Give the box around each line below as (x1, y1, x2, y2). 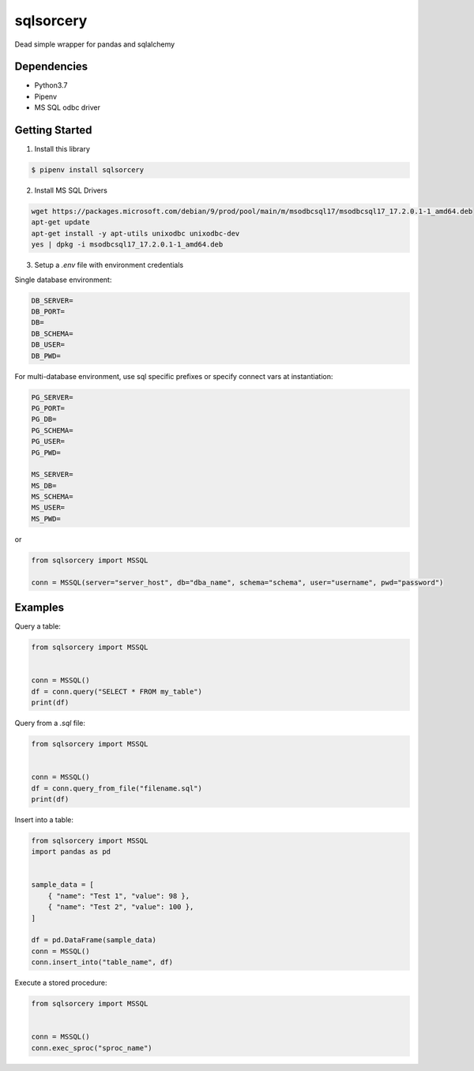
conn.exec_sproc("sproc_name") (31, 1043, 153, 1052)
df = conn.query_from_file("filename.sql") (31, 784, 203, 793)
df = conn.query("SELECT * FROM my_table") (31, 687, 203, 696)
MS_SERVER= (31, 470, 73, 479)
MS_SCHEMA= (31, 492, 73, 502)
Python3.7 (34, 81, 68, 90)
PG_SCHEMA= (31, 426, 73, 434)
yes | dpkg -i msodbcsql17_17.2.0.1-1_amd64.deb (31, 240, 224, 249)
